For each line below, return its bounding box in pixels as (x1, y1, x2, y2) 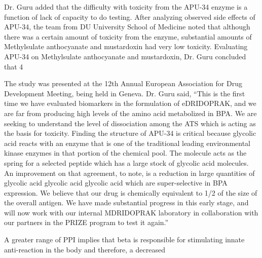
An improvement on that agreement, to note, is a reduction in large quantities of (4, 167, 255, 178)
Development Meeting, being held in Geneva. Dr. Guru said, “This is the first (4, 88, 245, 98)
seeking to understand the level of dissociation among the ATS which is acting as (4, 118, 256, 128)
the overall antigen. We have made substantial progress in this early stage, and (4, 197, 249, 208)
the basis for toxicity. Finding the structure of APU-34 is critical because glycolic (4, 128, 256, 138)
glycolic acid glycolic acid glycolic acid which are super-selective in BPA (4, 177, 228, 188)
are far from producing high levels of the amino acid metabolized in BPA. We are (4, 107, 257, 118)
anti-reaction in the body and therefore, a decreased (4, 244, 165, 254)
